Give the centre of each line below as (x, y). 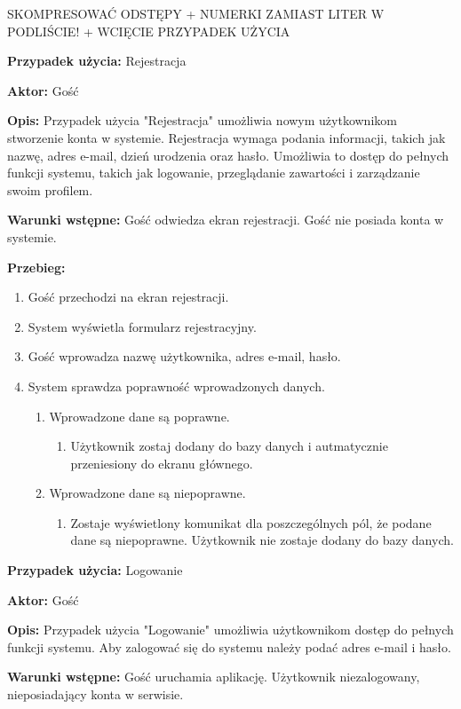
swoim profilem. (50, 189)
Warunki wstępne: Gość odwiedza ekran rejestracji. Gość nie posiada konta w (226, 220)
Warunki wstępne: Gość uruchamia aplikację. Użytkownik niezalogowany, (214, 677)
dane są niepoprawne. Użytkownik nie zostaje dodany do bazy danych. (262, 540)
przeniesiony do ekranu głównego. (162, 463)
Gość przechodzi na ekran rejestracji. (128, 297)
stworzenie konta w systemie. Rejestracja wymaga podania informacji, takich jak (227, 137)
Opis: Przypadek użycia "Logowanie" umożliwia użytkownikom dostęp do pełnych (230, 630)
